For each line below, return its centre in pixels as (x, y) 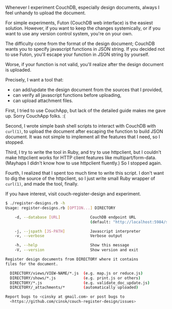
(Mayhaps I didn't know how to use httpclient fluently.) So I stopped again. (84, 163)
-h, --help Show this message (72, 245)
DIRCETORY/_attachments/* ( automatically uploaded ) (74, 287)
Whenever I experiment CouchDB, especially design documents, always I (82, 7)
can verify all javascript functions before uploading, (67, 95)
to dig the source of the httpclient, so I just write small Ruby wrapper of (80, 178)
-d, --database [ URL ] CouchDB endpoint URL (76, 217)
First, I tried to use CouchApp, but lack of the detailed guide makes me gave (85, 110)
